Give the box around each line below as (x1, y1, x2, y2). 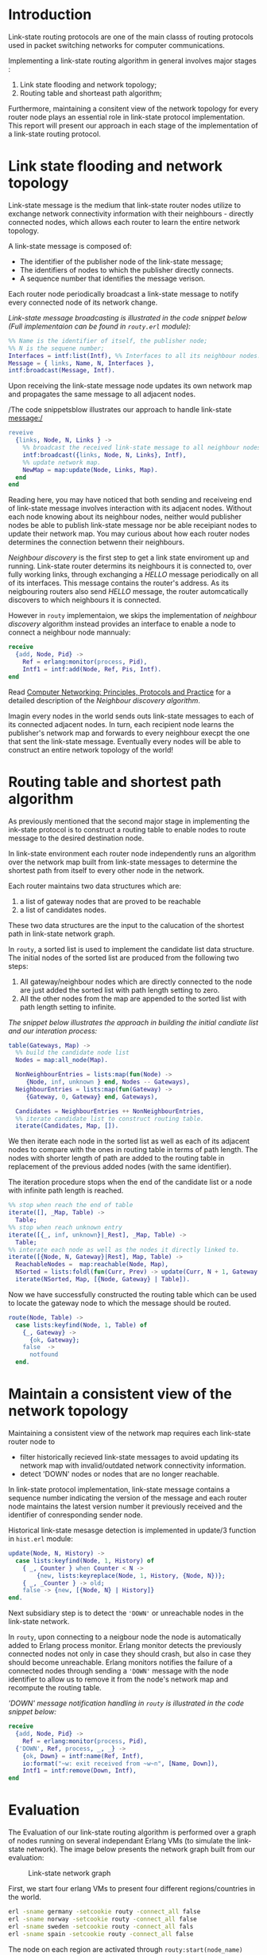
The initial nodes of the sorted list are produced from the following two (8, 953, 240, 962)
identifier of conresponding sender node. (8, 1510, 143, 1520)
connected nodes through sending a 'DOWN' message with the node (8, 1666, 229, 1676)
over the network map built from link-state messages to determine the (8, 857, 238, 867)
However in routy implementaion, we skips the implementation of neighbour (8, 611, 257, 620)
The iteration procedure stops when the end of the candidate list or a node (8, 1178, 253, 1187)
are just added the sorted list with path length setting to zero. (19, 985, 220, 994)
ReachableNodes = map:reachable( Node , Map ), (15, 1261, 169, 1269)
